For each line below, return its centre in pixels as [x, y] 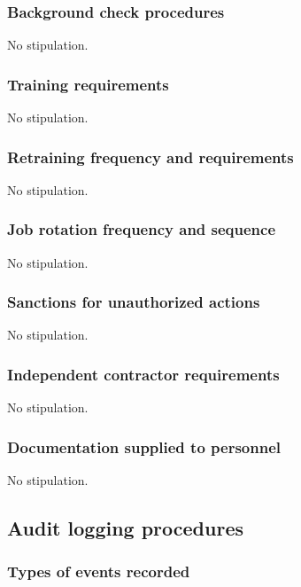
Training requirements [88, 84]
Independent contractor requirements [143, 374]
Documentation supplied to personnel [144, 446]
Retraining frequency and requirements [150, 157]
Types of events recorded [99, 571]
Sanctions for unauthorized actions [134, 302]
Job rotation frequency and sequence [142, 229]
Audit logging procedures [126, 528]
